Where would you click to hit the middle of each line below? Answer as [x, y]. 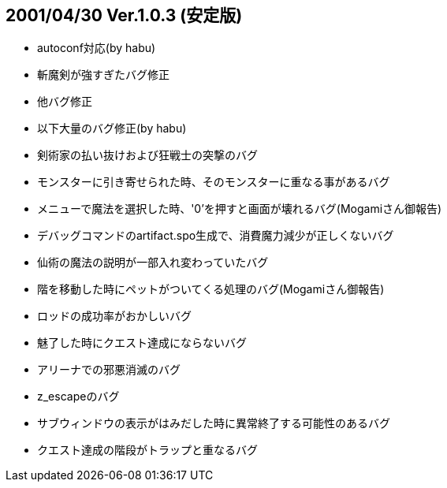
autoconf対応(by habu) [97, 48]
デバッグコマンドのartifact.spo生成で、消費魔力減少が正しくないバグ [216, 236]
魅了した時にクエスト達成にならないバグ [142, 343]
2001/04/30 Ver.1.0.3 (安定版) [124, 15]
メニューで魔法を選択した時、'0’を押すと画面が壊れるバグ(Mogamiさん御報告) [240, 209]
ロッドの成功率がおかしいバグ [114, 316]
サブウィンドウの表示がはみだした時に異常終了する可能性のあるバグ [214, 423]
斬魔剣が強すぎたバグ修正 [103, 75]
